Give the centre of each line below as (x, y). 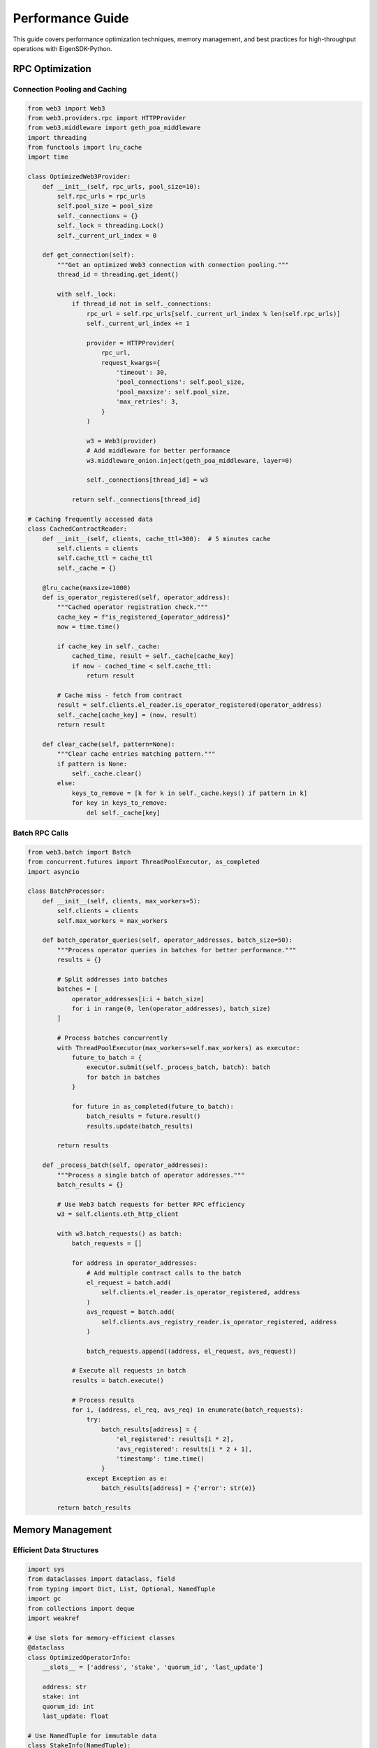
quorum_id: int (68, 1706)
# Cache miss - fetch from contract (120, 695)
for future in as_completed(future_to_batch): (153, 1106)
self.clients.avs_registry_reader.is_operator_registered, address (219, 1322)
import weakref (53, 1618)
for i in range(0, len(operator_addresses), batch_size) (171, 1009)
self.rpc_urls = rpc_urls (101, 196)
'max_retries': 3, (147, 402)
